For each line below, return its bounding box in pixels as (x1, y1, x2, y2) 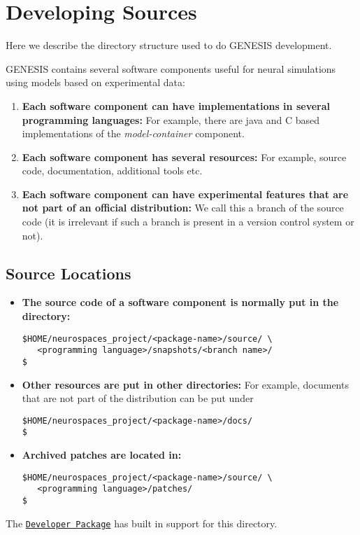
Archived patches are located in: (22, 447, 182, 462)
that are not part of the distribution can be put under (22, 391, 254, 405)
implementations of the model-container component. (22, 126, 245, 141)
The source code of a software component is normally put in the (22, 295, 339, 310)
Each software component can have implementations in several (22, 98, 330, 113)
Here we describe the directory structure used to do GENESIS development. (6, 38, 332, 53)
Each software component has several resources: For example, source (22, 149, 347, 164)
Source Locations (6, 262, 131, 284)
